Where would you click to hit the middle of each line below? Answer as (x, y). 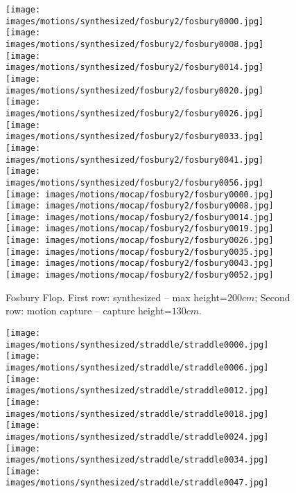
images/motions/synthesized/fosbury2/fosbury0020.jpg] (135, 90)
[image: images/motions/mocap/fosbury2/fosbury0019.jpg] (140, 229)
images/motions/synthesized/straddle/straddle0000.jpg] (137, 344)
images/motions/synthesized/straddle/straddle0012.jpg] (137, 391)
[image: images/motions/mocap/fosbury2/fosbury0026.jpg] (140, 241)
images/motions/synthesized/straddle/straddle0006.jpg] (137, 367)
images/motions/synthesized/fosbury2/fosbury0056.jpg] (135, 182)
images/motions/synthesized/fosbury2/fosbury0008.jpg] (135, 44)
